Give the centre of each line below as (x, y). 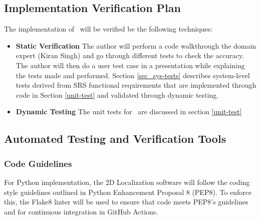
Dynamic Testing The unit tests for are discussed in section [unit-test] (129, 112)
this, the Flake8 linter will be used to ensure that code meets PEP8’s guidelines (126, 202)
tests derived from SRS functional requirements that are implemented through (136, 85)
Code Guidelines (38, 163)
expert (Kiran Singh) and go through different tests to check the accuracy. (130, 55)
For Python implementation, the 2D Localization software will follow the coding (127, 182)
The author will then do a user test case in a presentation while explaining (130, 65)
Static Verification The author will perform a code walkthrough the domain (136, 45)
